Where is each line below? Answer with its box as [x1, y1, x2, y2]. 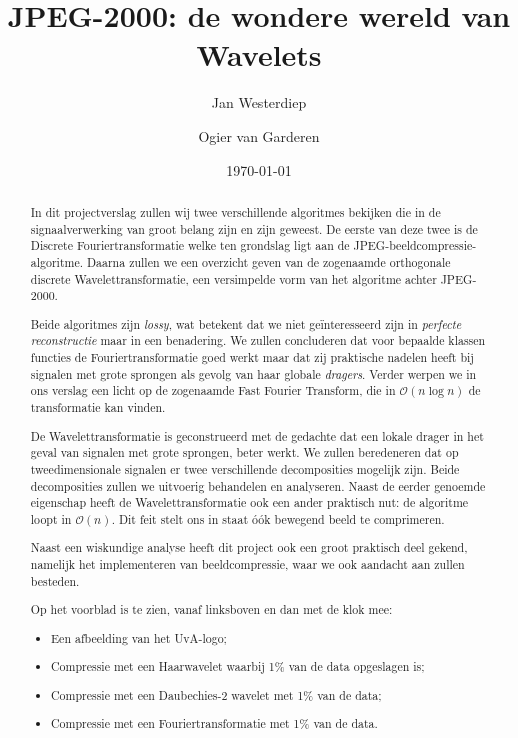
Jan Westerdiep [211, 92, 307, 113]
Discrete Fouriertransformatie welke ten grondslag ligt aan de [30, 237, 350, 254]
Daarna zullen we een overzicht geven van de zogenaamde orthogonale [86, 253, 451, 270]
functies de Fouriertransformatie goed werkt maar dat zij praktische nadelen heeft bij [30, 349, 475, 366]
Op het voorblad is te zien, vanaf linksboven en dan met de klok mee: [30, 601, 393, 618]
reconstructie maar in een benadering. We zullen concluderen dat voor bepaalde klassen [30, 332, 486, 349]
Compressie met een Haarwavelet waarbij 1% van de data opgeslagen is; [51, 658, 425, 675]
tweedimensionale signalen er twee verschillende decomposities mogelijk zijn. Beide [30, 460, 460, 477]
